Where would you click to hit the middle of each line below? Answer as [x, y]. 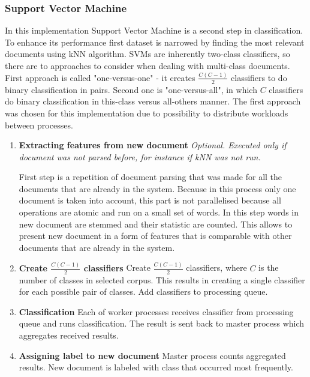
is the [269, 267]
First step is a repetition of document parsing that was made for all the [151, 177]
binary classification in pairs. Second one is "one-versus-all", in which [131, 89]
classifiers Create [117, 267]
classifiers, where [216, 267]
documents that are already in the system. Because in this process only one [157, 188]
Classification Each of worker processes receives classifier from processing [156, 311]
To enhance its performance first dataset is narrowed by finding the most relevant [155, 42]
